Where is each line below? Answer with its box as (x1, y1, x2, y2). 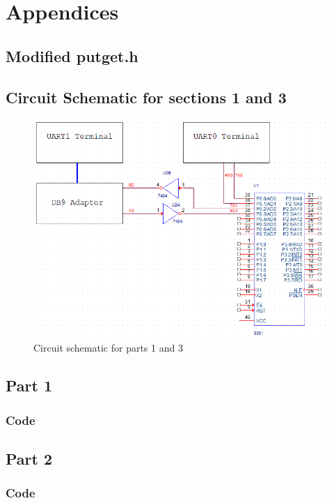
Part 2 (6, 448, 53, 470)
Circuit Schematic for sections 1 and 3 (6, 86, 287, 107)
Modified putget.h (6, 45, 138, 66)
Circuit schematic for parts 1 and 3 (33, 340, 183, 355)
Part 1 (6, 375, 53, 396)
